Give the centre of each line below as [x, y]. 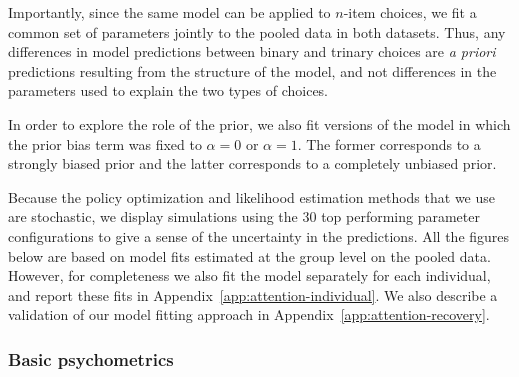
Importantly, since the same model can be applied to [169, 12]
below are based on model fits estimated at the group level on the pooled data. [249, 255]
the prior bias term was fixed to [105, 143]
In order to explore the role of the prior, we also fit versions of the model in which [259, 123]
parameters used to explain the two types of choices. [168, 90]
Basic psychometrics [91, 358]
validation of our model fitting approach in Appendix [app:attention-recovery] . [249, 314]
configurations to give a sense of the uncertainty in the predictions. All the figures [259, 235]
